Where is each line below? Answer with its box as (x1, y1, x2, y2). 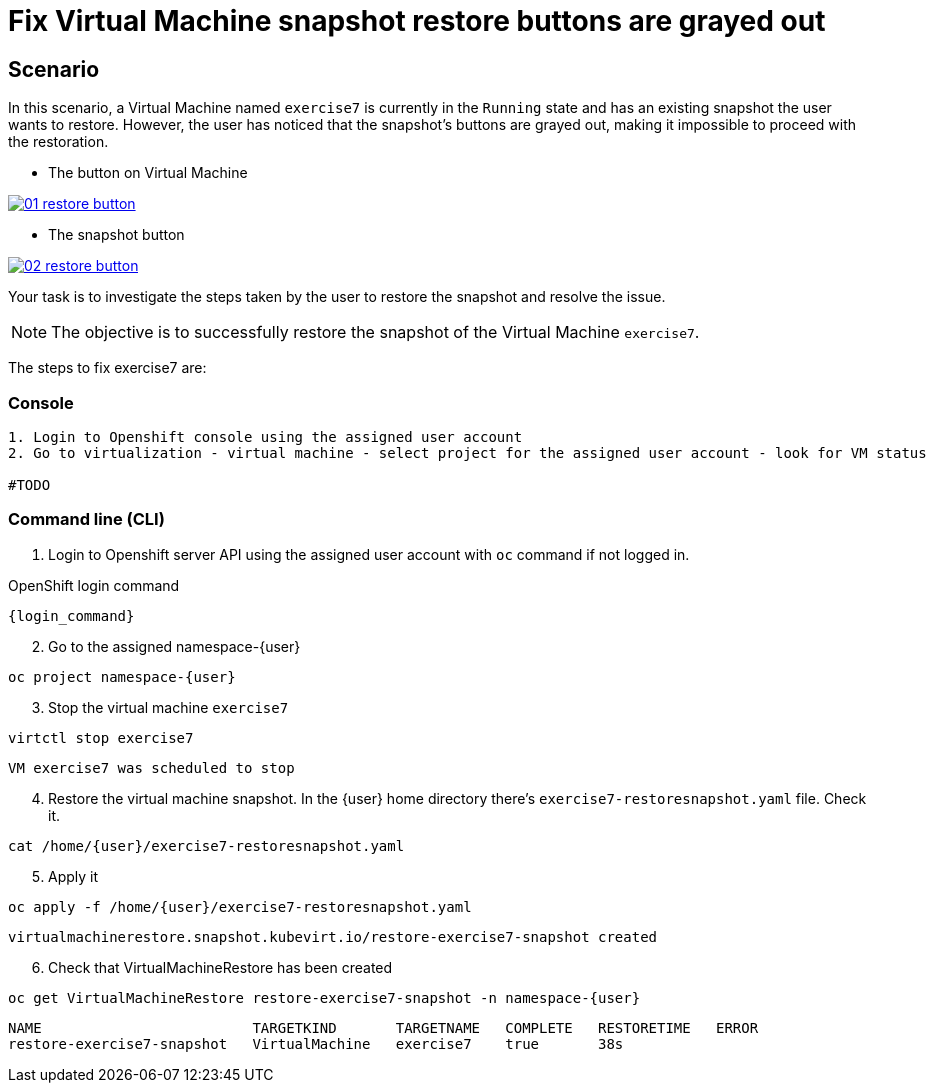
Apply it (48, 867, 99, 885)
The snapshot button (48, 226, 185, 244)
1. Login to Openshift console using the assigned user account (8, 428, 523, 445)
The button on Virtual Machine (48, 164, 248, 182)
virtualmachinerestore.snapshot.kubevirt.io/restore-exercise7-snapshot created (8, 928, 658, 945)
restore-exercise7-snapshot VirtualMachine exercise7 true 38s (8, 1035, 624, 1052)
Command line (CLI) (8, 509, 165, 530)
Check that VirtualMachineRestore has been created (48, 958, 393, 976)
